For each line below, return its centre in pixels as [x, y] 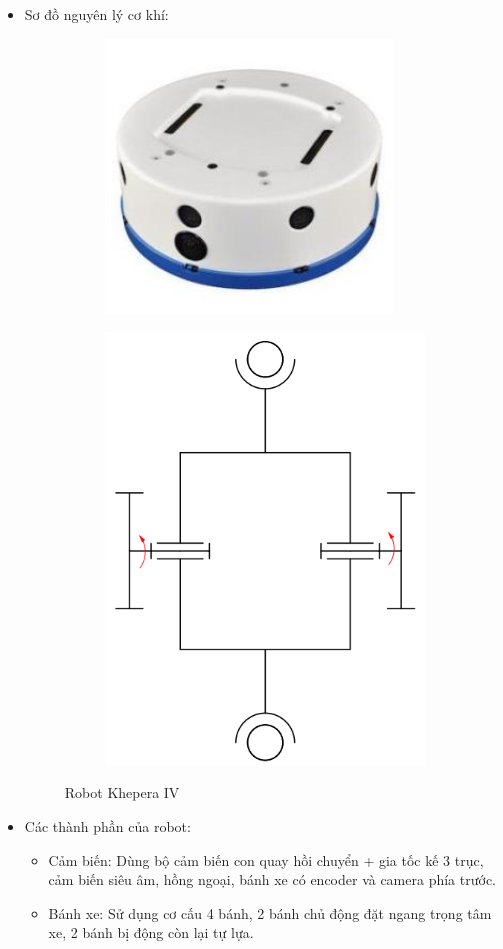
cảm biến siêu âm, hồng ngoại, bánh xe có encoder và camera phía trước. [272, 879]
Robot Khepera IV [122, 792]
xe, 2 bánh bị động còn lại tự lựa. [151, 932]
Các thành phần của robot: [107, 826]
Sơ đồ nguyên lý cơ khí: [96, 14]
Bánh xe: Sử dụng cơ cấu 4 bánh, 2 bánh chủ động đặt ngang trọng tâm [270, 912]
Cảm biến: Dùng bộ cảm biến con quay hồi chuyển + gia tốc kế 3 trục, [266, 859]
